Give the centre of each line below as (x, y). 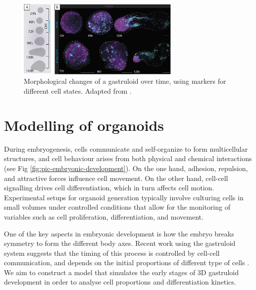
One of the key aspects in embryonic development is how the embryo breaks (119, 233)
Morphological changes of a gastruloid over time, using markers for (125, 81)
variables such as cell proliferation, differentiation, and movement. (104, 216)
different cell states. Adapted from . (78, 91)
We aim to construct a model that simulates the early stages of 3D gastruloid (122, 272)
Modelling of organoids (84, 125)
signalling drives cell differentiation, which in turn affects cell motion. (109, 188)
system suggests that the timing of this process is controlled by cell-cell (112, 253)
